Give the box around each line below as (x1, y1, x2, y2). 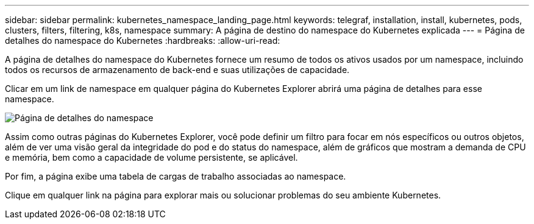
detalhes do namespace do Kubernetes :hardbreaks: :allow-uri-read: (5, 35, 280, 46)
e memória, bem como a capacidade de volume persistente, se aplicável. (5, 152, 298, 163)
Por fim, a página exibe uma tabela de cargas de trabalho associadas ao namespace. (5, 171, 346, 181)
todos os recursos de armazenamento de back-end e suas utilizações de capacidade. (5, 65, 350, 75)
